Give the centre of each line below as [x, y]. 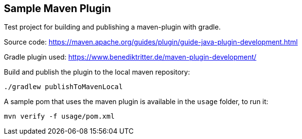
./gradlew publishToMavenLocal [63, 87]
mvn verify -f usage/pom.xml [59, 116]
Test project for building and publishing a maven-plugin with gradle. [112, 27]
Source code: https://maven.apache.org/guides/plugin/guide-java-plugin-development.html [151, 42]
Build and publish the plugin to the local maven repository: [97, 72]
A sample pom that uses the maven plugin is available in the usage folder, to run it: [136, 102]
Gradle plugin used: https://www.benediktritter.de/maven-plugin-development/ [130, 57]
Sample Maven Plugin [58, 8]
